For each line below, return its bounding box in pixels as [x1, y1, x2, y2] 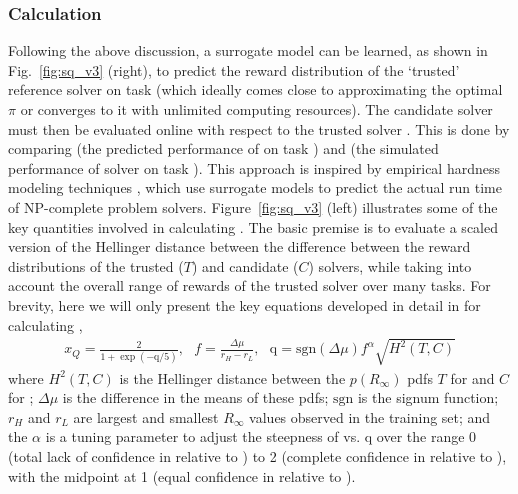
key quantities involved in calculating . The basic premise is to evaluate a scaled [8, 216, 498, 237]
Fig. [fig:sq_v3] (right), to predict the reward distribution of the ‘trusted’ [8, 59, 460, 80]
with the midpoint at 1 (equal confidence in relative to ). [8, 465, 356, 486]
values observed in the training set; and [249, 406, 491, 427]
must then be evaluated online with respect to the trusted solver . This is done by [8, 118, 510, 139]
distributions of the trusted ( [8, 255, 184, 276]
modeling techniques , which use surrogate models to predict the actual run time [8, 177, 502, 198]
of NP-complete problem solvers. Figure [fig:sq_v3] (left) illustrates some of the [8, 196, 498, 217]
